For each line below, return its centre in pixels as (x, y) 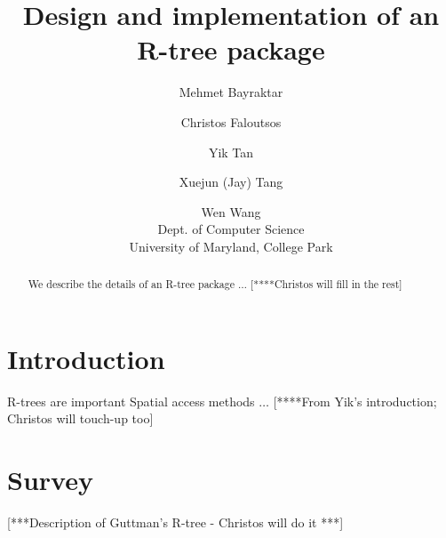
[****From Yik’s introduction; (355, 401)
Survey (50, 480)
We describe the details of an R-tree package (131, 284)
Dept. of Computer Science (231, 229)
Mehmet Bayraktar (231, 92)
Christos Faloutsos (231, 121)
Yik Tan (231, 152)
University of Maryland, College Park (231, 246)
